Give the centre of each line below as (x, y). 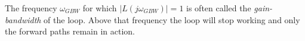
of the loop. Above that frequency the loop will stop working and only (172, 19)
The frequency (31, 8)
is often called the (219, 8)
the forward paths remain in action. (70, 31)
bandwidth (23, 19)
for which (100, 8)
